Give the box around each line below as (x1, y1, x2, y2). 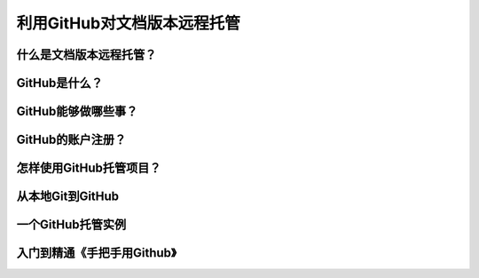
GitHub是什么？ (16, 75, 104, 91)
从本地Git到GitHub (16, 189, 120, 204)
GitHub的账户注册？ (16, 132, 127, 147)
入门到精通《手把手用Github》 (16, 245, 177, 261)
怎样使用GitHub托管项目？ (16, 161, 161, 176)
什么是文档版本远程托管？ (16, 47, 157, 62)
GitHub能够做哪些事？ (16, 104, 138, 119)
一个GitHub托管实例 (16, 218, 127, 233)
